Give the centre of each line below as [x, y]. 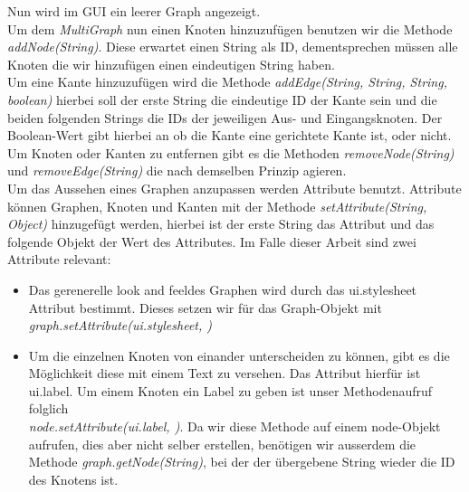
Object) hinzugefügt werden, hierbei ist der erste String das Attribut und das [221, 224]
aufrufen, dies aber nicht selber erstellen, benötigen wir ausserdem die [222, 444]
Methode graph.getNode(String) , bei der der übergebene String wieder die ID [242, 462]
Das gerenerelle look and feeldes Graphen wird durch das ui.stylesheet [223, 289]
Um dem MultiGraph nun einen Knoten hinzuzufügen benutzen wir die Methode [230, 28]
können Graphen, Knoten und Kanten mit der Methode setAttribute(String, [217, 206]
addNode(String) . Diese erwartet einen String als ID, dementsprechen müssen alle [233, 47]
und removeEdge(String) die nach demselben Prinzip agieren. [177, 170]
